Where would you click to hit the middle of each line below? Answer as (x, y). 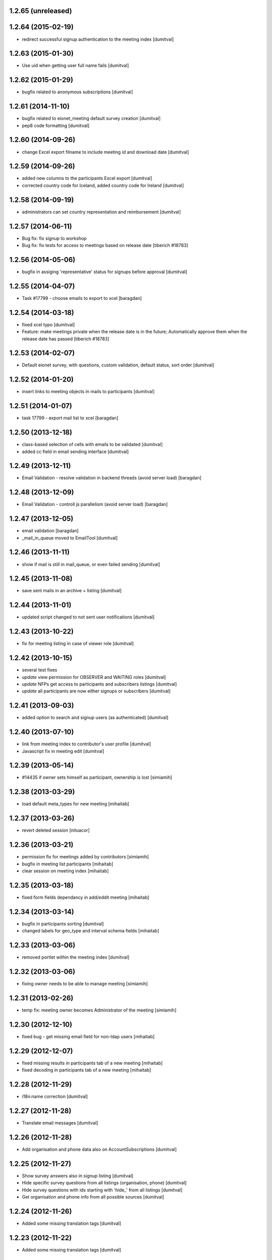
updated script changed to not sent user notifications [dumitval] (88, 617)
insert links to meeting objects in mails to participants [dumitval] (88, 392)
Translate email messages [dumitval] (60, 1123)
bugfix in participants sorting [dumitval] (63, 924)
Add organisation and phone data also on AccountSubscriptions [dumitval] (99, 1149)
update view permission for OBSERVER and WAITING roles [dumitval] (94, 677)
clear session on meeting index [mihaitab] (65, 871)
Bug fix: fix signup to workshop (54, 238)
